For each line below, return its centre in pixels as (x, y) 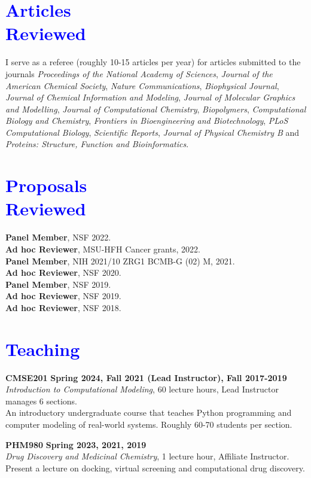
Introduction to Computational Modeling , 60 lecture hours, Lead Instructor (142, 389)
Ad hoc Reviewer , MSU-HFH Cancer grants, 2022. (103, 249)
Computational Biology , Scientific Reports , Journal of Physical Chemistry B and (153, 132)
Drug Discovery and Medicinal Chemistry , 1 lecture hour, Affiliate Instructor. (147, 456)
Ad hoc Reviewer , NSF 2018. (63, 307)
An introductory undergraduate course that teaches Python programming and (149, 412)
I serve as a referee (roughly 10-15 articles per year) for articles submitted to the (153, 62)
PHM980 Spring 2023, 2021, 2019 (76, 444)
